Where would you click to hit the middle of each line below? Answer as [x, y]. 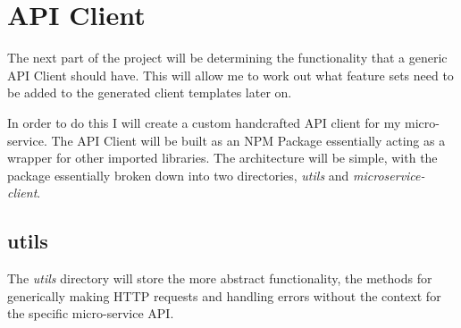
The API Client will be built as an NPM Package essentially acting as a [248, 140]
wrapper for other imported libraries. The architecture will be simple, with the [222, 158]
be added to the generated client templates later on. [150, 93]
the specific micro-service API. [91, 313]
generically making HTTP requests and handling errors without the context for [224, 295]
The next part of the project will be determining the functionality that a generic [227, 58]
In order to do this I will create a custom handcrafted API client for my [204, 122]
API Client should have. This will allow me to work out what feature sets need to [230, 75]
